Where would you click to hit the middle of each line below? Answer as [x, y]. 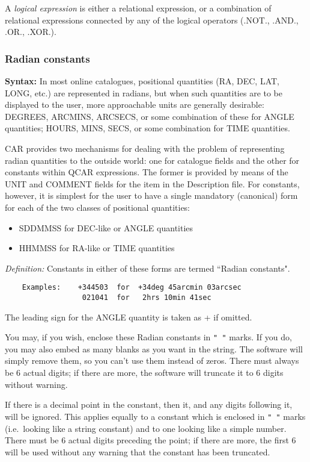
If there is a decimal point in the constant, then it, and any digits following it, [149, 404]
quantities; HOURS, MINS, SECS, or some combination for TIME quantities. [147, 128]
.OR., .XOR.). [31, 32]
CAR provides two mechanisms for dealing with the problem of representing [145, 148]
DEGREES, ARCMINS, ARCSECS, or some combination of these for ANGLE [150, 116]
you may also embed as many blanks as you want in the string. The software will [154, 348]
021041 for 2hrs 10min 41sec [147, 297]
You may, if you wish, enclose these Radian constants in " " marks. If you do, [148, 337]
